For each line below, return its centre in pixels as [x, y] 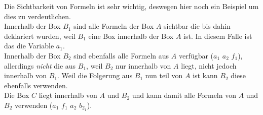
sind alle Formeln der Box [114, 26]
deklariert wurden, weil [40, 36]
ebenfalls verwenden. [36, 85]
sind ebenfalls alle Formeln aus [121, 55]
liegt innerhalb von [68, 95]
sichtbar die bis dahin [197, 26]
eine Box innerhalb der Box [131, 36]
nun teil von [164, 75]
